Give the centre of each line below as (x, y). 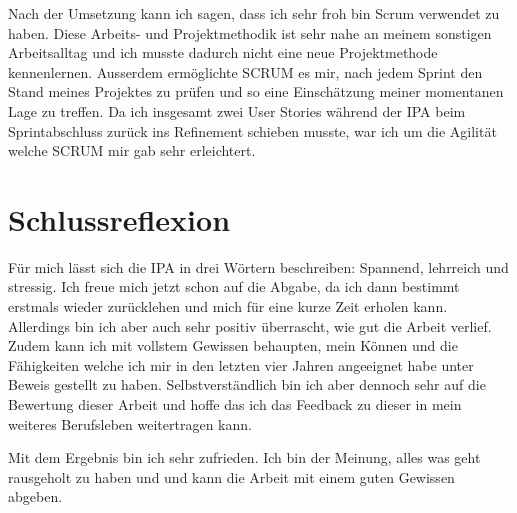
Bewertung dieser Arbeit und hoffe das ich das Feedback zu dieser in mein (235, 404)
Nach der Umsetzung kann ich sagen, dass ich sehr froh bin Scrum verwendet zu (254, 13)
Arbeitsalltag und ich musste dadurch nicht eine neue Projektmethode (223, 52)
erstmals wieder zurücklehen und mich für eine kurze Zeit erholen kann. (228, 306)
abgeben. (35, 496)
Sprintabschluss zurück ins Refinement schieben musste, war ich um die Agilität (252, 130)
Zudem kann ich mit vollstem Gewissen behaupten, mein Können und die (233, 345)
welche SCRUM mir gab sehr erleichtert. (132, 150)
